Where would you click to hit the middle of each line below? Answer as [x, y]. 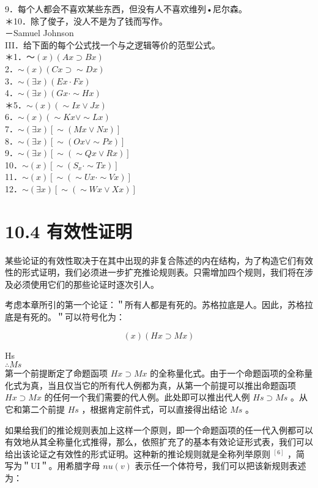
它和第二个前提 [35, 409]
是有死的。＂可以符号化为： [69, 317]
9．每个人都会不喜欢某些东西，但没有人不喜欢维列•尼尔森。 [126, 9]
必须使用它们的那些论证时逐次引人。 [86, 284]
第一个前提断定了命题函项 [56, 373]
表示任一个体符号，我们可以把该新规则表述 [220, 466]
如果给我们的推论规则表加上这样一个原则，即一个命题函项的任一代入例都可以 [159, 430]
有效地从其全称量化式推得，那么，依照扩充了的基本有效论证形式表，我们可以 [159, 442]
